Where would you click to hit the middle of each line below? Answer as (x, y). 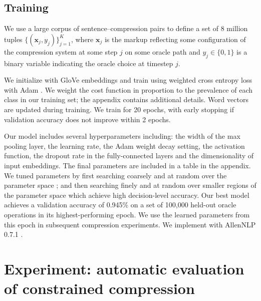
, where (82, 39)
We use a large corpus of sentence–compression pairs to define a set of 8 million (126, 28)
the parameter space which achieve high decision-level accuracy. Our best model (127, 195)
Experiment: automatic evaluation (124, 268)
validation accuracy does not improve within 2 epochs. (87, 119)
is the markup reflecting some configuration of (175, 39)
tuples (13, 39)
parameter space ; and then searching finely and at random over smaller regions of (130, 185)
